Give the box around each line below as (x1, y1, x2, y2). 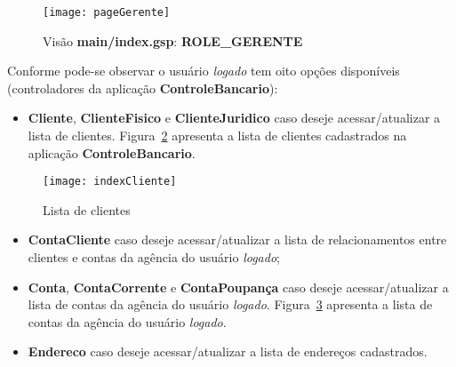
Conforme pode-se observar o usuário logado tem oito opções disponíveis (7, 61, 400, 80)
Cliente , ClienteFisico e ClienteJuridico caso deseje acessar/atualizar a (28, 108, 441, 127)
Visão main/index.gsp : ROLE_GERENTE (43, 31, 303, 50)
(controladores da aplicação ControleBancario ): (7, 78, 278, 97)
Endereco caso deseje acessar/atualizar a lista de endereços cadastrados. (28, 342, 428, 361)
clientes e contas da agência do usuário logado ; (28, 248, 280, 267)
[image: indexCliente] (43, 175, 177, 188)
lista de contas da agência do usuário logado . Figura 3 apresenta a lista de (28, 295, 433, 314)
